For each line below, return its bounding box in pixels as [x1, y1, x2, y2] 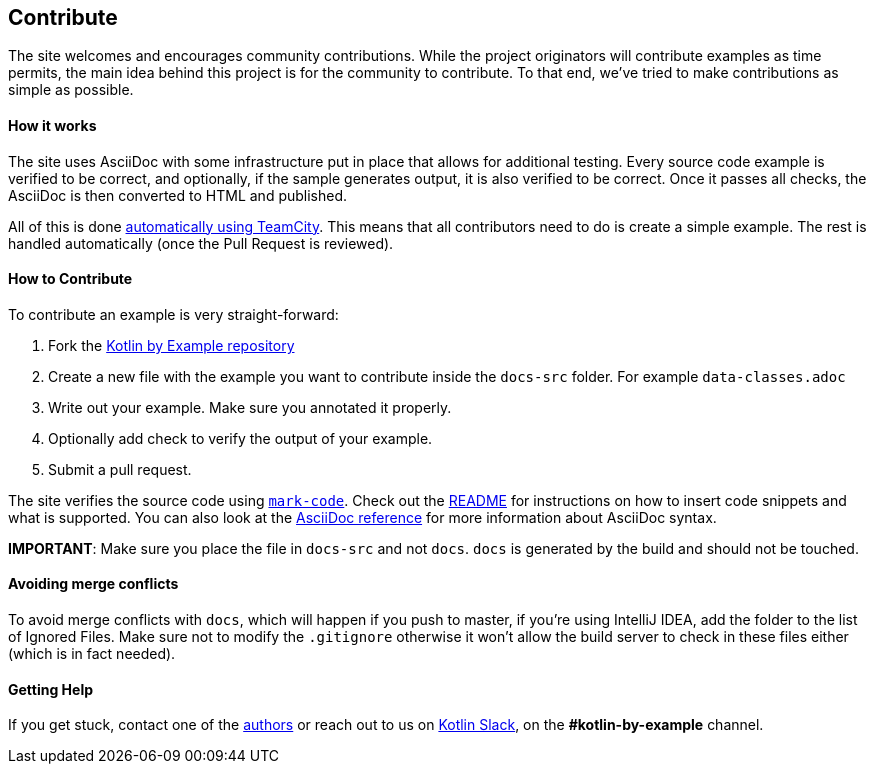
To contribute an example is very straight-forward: [8, 305, 339, 323]
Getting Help [8, 680, 94, 698]
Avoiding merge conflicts [8, 575, 179, 593]
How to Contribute [8, 270, 133, 288]
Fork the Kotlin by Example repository [48, 336, 295, 354]
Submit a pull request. [48, 460, 192, 478]
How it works [8, 117, 97, 135]
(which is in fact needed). [8, 645, 176, 663]
